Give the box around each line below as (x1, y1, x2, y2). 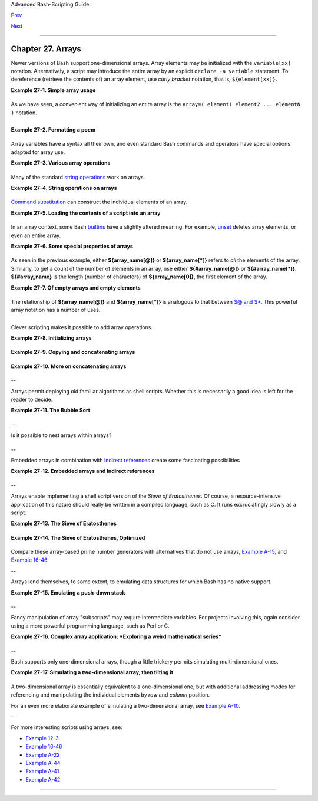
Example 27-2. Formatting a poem (11, 126, 96, 133)
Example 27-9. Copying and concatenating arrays (11, 349, 135, 356)
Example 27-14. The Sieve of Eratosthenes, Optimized (11, 534, 145, 541)
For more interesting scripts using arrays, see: (11, 724, 123, 731)
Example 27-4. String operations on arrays (11, 184, 117, 191)
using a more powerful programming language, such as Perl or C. (11, 622, 170, 629)
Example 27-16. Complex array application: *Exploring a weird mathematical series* (11, 633, 222, 640)
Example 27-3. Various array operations (11, 159, 111, 166)
